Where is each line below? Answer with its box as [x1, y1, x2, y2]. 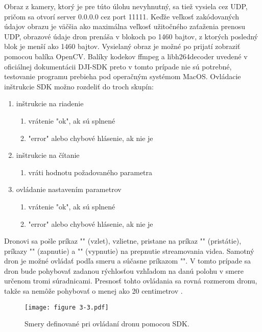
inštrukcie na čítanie [16, 150, 80, 160]
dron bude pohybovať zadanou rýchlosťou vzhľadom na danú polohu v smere [4, 265, 244, 276]
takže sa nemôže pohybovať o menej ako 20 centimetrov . [4, 286, 183, 296]
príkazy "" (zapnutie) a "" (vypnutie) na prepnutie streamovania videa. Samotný [4, 245, 254, 256]
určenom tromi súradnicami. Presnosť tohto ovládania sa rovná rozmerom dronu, [4, 275, 257, 286]
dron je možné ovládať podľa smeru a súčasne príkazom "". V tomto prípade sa [4, 255, 251, 266]
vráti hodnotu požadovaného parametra [28, 167, 153, 177]
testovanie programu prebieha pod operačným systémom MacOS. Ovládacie [4, 71, 241, 82]
